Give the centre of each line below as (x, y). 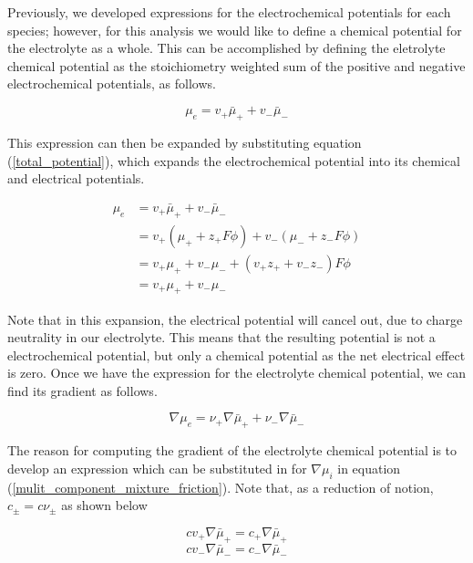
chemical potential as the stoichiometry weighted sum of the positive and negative (236, 65)
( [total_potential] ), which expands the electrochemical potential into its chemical (234, 160)
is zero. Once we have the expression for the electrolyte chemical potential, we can (237, 373)
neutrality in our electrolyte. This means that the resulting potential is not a (221, 337)
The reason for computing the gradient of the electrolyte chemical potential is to (232, 450)
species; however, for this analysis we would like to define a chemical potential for (235, 30)
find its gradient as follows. (82, 390)
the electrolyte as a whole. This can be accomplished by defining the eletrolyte (226, 48)
